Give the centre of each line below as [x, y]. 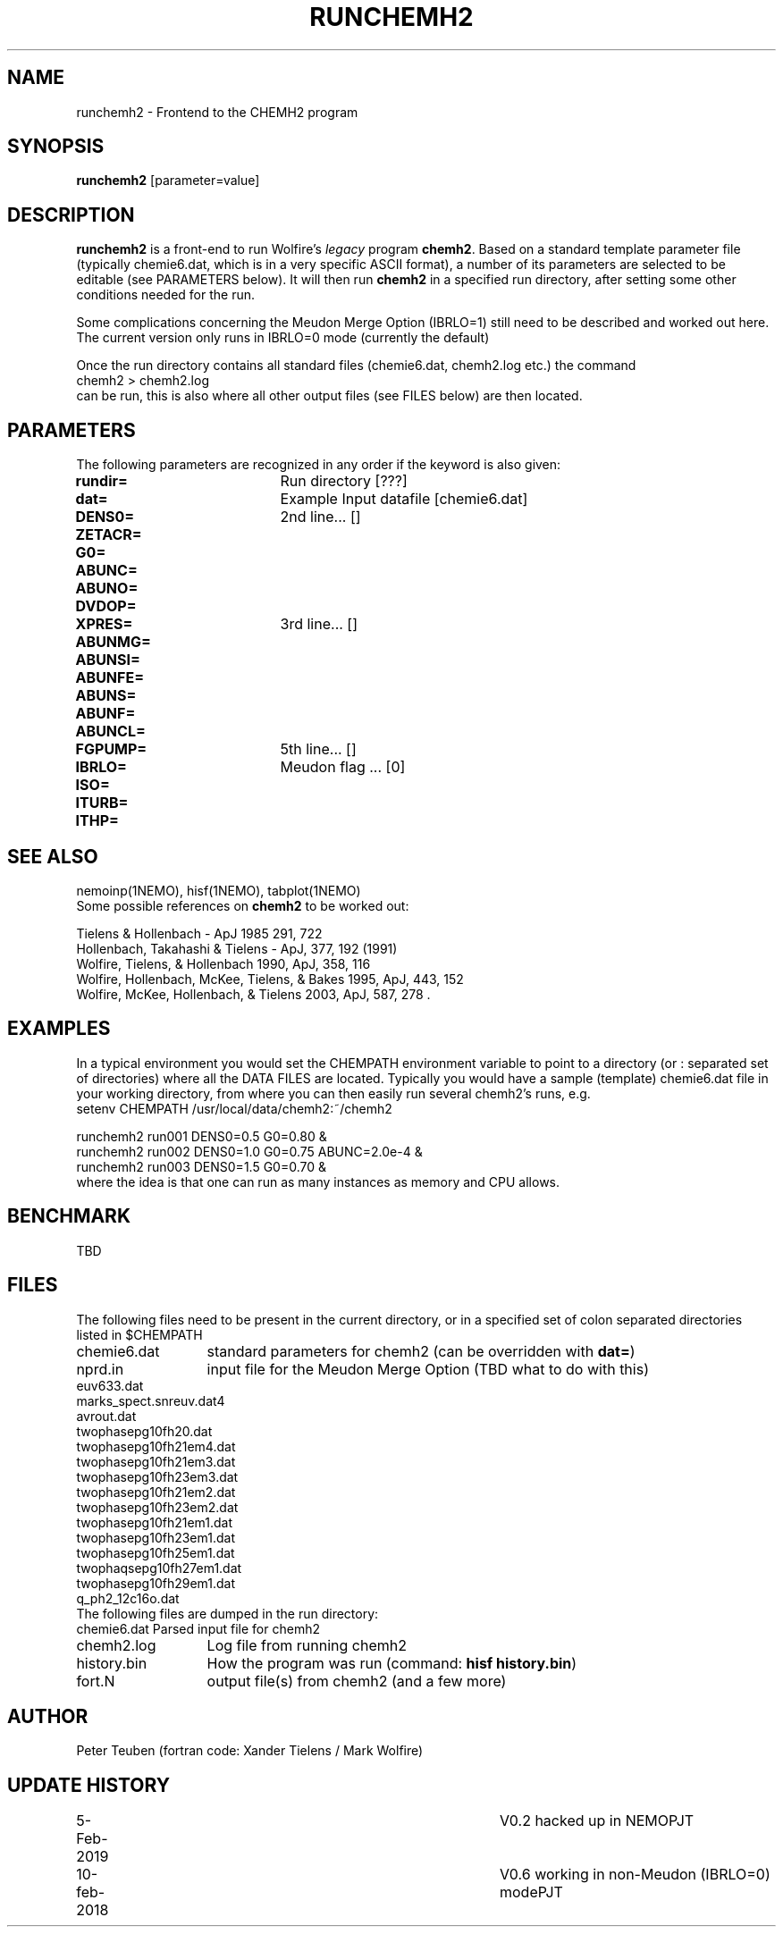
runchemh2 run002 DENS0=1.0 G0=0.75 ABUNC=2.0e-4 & [249, 1151]
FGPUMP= [111, 749]
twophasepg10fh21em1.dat [155, 1522]
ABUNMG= [113, 642]
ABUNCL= [110, 732]
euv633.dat [110, 1385]
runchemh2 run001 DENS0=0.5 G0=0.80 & [202, 1136]
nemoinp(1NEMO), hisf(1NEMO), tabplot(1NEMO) [219, 890]
